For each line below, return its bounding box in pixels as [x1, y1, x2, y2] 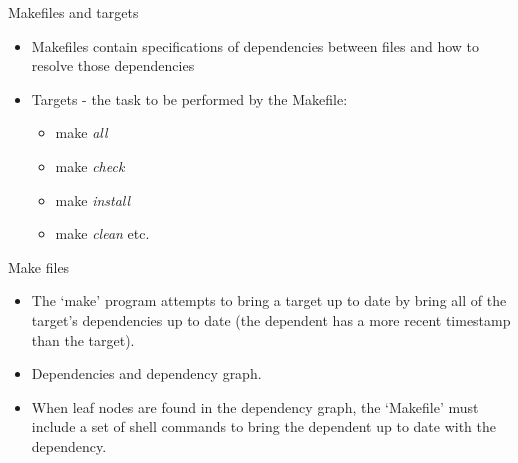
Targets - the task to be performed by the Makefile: [31, 88, 348, 109]
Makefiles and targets [8, 2, 139, 22]
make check [55, 155, 125, 176]
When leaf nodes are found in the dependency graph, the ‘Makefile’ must [31, 396, 479, 417]
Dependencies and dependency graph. [31, 363, 262, 384]
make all [55, 122, 108, 143]
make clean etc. [55, 223, 150, 244]
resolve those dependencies [31, 55, 195, 76]
